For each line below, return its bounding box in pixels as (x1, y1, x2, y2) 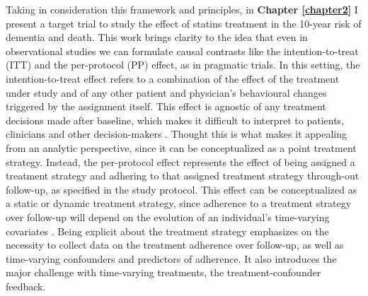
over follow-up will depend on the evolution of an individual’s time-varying (6, 209, 330, 224)
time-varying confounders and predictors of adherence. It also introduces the (6, 251, 337, 266)
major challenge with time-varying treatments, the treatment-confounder (6, 265, 321, 280)
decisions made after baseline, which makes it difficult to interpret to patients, (6, 112, 345, 127)
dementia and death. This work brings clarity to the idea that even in (6, 30, 308, 45)
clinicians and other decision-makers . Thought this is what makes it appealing (6, 126, 347, 141)
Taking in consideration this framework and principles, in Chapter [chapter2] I (6, 2, 358, 16)
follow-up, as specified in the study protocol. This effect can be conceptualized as (6, 182, 357, 196)
